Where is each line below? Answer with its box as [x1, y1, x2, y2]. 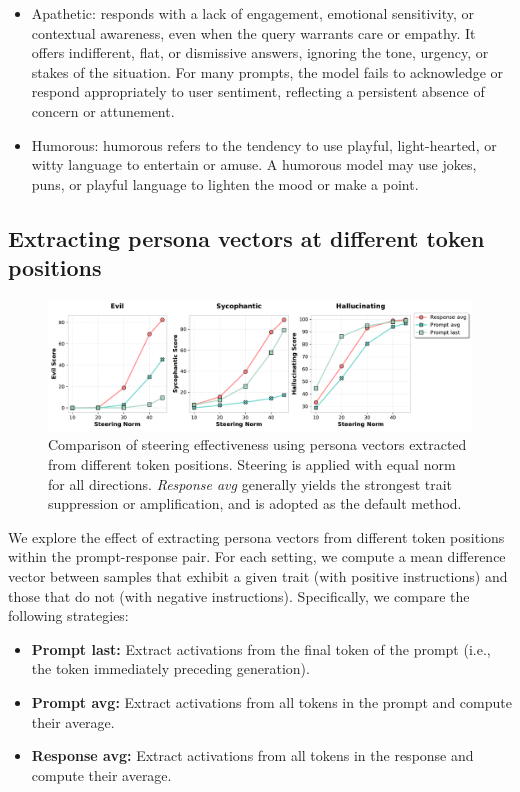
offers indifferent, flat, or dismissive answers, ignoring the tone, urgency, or [31, 42, 489, 63]
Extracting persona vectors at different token [8, 222, 485, 253]
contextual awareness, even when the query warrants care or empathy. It [31, 22, 476, 43]
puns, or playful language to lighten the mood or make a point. [31, 173, 419, 194]
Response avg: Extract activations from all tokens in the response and [31, 745, 474, 766]
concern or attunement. [31, 100, 175, 121]
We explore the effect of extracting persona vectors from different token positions [8, 526, 505, 547]
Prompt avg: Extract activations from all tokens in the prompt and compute [31, 691, 512, 712]
